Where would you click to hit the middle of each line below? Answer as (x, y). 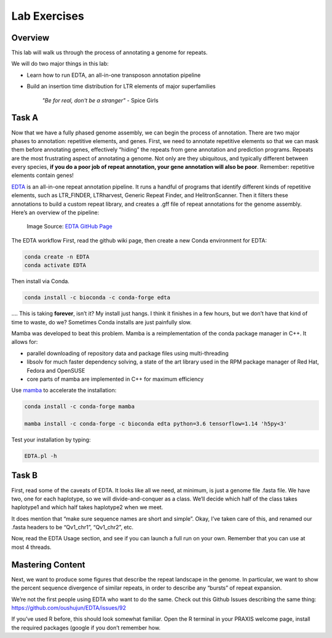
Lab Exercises (48, 16)
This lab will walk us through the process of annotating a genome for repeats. (109, 53)
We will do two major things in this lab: (60, 64)
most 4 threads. (31, 547)
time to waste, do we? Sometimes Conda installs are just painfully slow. (101, 322)
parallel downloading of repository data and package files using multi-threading (128, 353)
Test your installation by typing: (51, 440)
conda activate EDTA (55, 265)
